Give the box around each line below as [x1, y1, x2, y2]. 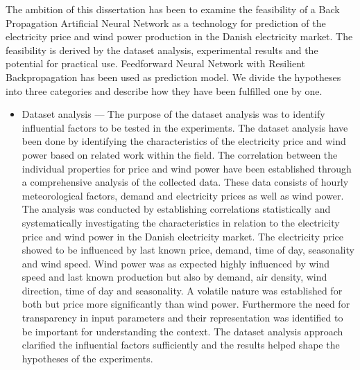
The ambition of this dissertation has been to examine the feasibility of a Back [6, 2, 340, 16]
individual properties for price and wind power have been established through [22, 161, 352, 175]
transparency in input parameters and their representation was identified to [22, 310, 343, 325]
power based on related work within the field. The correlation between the [22, 147, 338, 161]
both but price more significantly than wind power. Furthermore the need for [22, 297, 350, 311]
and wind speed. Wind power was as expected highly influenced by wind [22, 256, 330, 270]
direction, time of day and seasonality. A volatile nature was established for [22, 283, 343, 297]
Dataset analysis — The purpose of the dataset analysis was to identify [22, 107, 325, 121]
